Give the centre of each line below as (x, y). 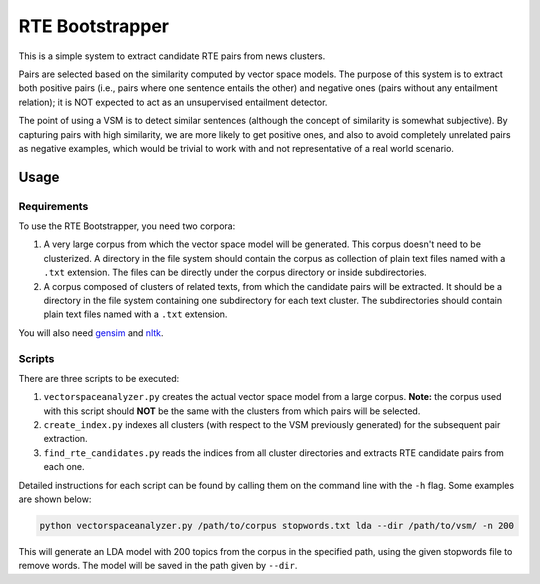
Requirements (53, 206)
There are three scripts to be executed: (99, 378)
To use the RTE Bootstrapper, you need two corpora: (127, 226)
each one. (64, 467)
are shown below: (55, 499)
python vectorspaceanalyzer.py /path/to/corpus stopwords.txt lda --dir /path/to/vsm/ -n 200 (277, 526)
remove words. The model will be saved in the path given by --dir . (158, 566)
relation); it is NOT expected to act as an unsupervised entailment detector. (173, 102)
